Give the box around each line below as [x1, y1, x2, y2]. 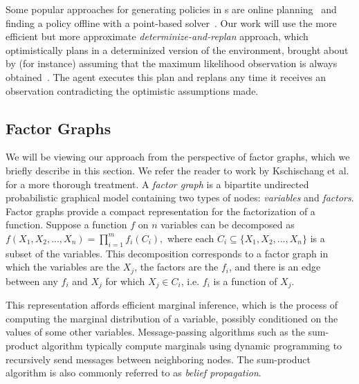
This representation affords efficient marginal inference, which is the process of [6, 298, 338, 312]
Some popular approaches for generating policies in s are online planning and [6, 2, 337, 16]
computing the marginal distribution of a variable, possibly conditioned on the [6, 311, 338, 325]
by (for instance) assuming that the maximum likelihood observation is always [6, 56, 338, 71]
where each [167, 230, 214, 245]
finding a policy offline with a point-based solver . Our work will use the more [6, 15, 337, 30]
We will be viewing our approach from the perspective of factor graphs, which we [6, 149, 350, 164]
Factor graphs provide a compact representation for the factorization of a [6, 203, 315, 218]
